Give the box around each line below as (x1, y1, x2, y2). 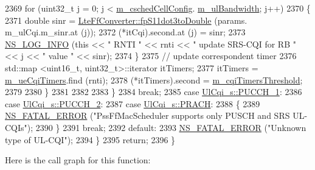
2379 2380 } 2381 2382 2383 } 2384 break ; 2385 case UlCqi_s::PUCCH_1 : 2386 (5, 85, 302, 98)
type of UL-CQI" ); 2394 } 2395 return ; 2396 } (5, 133, 176, 146)
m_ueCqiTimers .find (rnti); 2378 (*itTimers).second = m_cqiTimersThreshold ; (5, 73, 303, 86)
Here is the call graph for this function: (5, 154, 151, 166)
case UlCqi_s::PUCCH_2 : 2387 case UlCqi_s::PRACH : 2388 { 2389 (5, 97, 260, 110)
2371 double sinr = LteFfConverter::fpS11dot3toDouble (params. (5, 13, 247, 26)
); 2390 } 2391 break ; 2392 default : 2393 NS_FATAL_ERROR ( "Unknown (27, 121, 306, 133)
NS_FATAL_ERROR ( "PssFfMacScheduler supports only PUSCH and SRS (5, 109, 290, 122)
